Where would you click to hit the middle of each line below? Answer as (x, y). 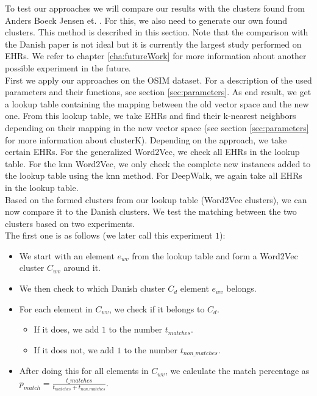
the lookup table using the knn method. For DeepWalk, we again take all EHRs (154, 175)
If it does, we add (66, 329)
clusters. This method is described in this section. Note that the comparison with (157, 32)
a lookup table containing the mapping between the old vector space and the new (157, 103)
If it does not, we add (74, 349)
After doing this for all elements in (84, 371)
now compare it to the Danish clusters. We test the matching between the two (151, 211)
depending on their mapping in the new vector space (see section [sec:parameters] (157, 127)
